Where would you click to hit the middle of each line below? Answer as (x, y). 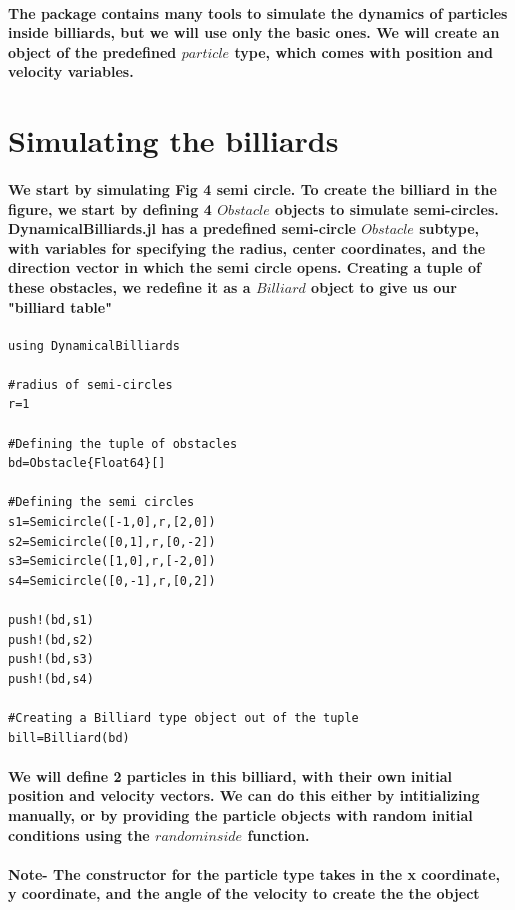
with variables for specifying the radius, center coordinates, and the (247, 247)
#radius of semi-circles (90, 384)
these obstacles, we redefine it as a (129, 286)
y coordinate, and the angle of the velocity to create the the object (244, 893)
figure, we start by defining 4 (110, 208)
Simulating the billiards (173, 140)
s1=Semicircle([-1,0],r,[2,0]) (112, 522)
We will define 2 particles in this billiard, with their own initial (230, 775)
